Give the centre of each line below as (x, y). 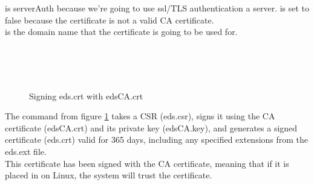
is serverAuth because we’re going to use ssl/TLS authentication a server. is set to (157, 8)
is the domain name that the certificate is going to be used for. (121, 32)
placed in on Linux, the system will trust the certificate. (109, 175)
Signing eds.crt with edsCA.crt (86, 96)
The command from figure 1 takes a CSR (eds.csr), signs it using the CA (140, 116)
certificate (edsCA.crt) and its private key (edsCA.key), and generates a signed (151, 127)
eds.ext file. (26, 151)
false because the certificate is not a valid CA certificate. (110, 20)
